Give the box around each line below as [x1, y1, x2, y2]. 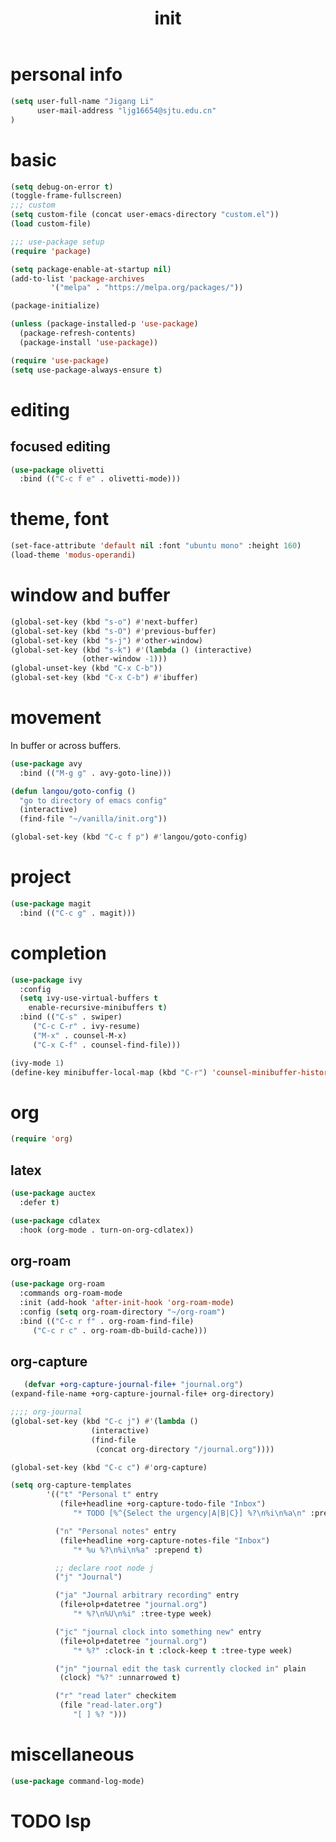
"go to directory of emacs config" [19, 795, 168, 806]
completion [10, 942, 107, 964]
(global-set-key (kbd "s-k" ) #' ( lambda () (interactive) [10, 645, 253, 655]
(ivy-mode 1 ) [10, 1058, 65, 1068]
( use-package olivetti [10, 465, 105, 475]
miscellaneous [10, 1743, 135, 1766]
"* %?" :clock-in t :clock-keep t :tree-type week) [73, 1645, 293, 1656]
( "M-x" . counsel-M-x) [32, 1030, 128, 1041]
